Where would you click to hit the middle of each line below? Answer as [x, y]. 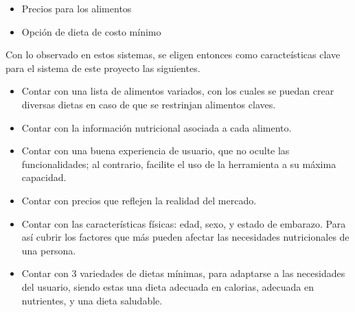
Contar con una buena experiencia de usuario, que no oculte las [156, 151]
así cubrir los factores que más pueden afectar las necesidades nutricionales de [185, 237]
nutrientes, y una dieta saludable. [92, 300]
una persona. [49, 250]
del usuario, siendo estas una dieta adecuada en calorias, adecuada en [168, 286]
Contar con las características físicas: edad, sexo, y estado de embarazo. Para [184, 223]
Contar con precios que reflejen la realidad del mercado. [139, 200]
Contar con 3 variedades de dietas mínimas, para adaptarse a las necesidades [183, 273]
